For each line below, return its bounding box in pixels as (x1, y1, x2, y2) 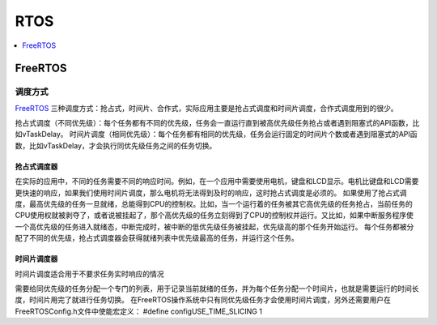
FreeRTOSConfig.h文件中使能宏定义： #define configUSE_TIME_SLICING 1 (15, 306, 263, 316)
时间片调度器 (15, 254, 58, 263)
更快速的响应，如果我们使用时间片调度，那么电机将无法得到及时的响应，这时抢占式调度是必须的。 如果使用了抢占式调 (15, 187, 407, 198)
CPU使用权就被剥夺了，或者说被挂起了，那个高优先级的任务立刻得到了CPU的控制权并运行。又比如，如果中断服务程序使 (15, 211, 414, 220)
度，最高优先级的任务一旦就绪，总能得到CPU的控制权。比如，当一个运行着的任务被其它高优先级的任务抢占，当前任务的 (15, 199, 413, 209)
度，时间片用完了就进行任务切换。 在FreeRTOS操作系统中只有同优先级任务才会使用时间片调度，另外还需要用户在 (15, 295, 392, 305)
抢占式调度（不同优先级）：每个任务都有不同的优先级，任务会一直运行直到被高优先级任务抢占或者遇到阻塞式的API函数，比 (15, 118, 420, 128)
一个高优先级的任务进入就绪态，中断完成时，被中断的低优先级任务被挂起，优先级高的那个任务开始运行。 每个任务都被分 (15, 221, 414, 231)
